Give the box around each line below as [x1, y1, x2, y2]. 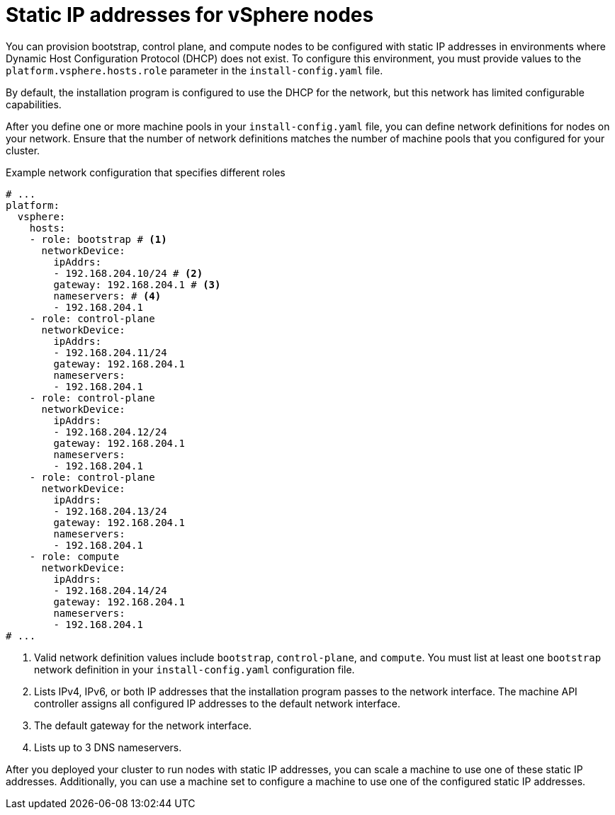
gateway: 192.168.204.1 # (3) [53, 278, 221, 290]
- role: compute [29, 550, 120, 562]
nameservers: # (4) [53, 290, 162, 302]
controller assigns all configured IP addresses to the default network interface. [34, 697, 400, 709]
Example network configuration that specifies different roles [6, 166, 286, 178]
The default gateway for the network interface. [34, 719, 252, 731]
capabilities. [6, 98, 62, 110]
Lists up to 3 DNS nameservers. [34, 741, 182, 753]
